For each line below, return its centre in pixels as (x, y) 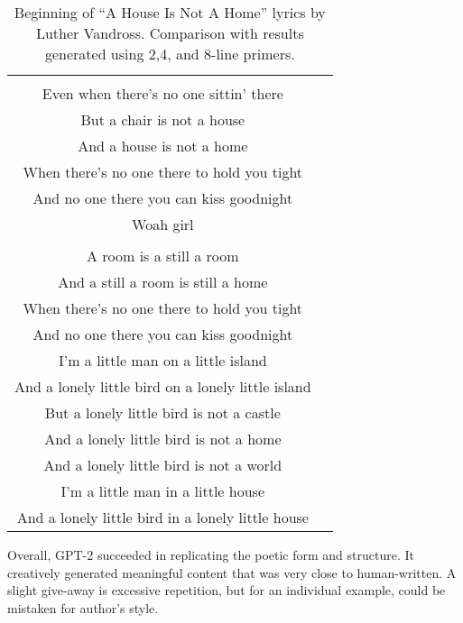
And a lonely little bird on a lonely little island (163, 386)
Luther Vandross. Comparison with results (170, 33)
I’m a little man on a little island (162, 360)
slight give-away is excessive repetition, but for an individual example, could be (227, 590)
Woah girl (163, 224)
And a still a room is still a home (163, 282)
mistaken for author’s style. (83, 607)
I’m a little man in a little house (163, 491)
